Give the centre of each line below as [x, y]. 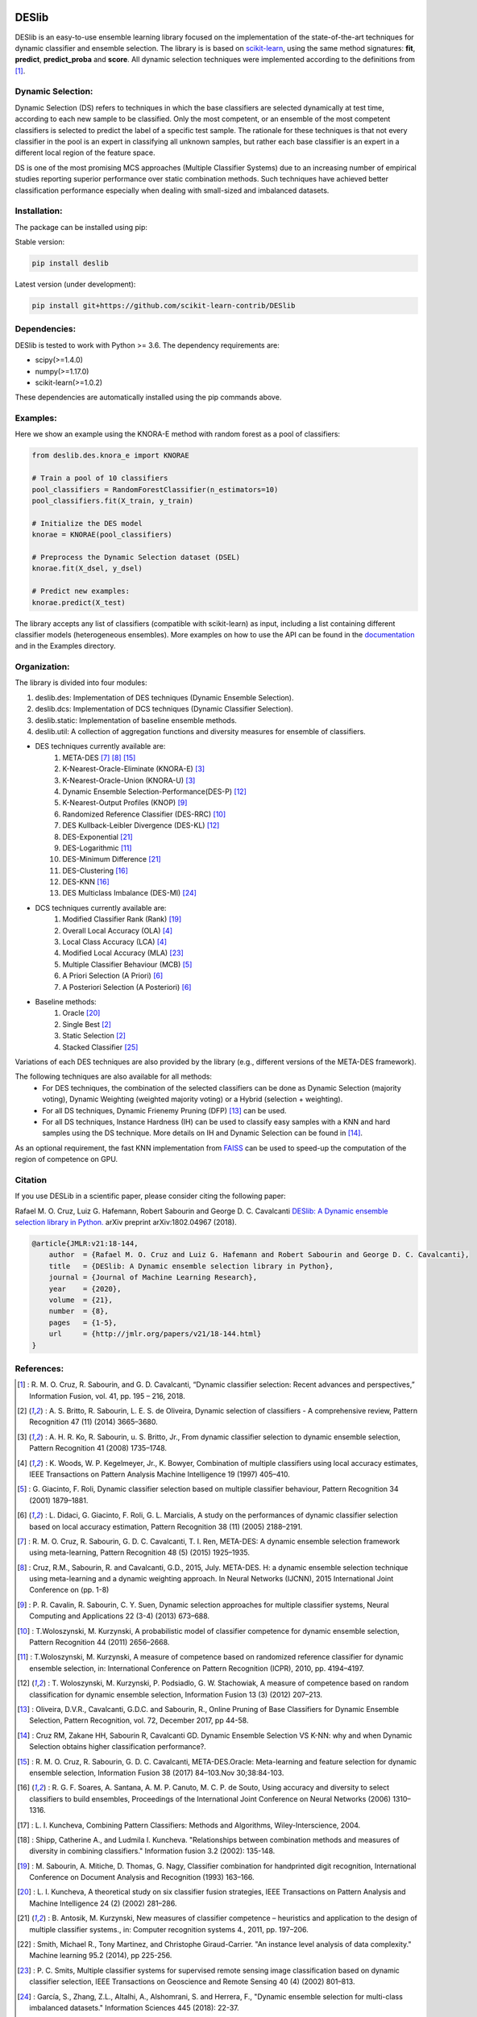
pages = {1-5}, [83, 1322]
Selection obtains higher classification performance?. [118, 1747]
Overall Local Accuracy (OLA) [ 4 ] [118, 930]
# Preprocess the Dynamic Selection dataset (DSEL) [136, 557]
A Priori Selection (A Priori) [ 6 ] [113, 975]
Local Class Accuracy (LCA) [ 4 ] [114, 942]
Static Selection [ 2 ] [94, 1036]
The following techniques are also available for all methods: [114, 1076]
